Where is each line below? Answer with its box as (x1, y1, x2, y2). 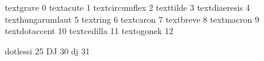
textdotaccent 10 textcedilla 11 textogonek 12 (5, 25, 173, 37)
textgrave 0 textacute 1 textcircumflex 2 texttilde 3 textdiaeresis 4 (5, 1, 250, 13)
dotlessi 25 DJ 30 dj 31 (5, 44, 90, 57)
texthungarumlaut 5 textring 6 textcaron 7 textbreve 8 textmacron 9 (5, 13, 259, 25)
